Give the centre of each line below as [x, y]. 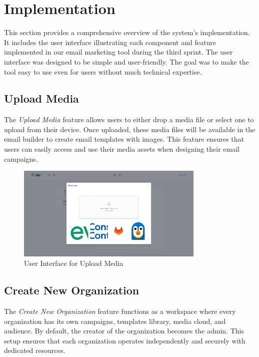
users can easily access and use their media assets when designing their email [122, 149]
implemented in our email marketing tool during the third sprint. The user [118, 52]
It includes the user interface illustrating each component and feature [110, 42]
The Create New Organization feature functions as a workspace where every [120, 311]
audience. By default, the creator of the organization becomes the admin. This [124, 331]
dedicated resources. [35, 350]
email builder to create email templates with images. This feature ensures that [124, 139]
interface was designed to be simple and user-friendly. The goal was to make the [126, 61]
